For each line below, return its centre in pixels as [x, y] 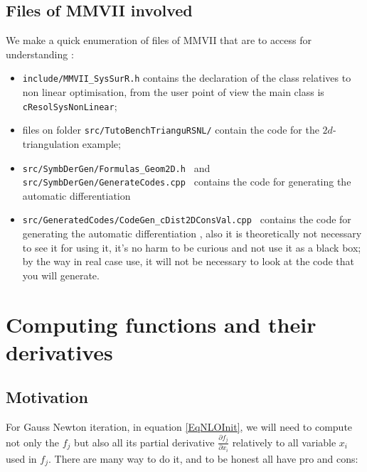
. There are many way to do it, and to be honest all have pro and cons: [203, 458]
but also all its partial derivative [144, 442]
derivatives [59, 352]
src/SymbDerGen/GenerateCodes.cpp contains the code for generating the [187, 182]
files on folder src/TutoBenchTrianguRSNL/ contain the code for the [171, 130]
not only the [33, 442]
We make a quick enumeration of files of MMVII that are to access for [159, 40]
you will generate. [61, 275]
